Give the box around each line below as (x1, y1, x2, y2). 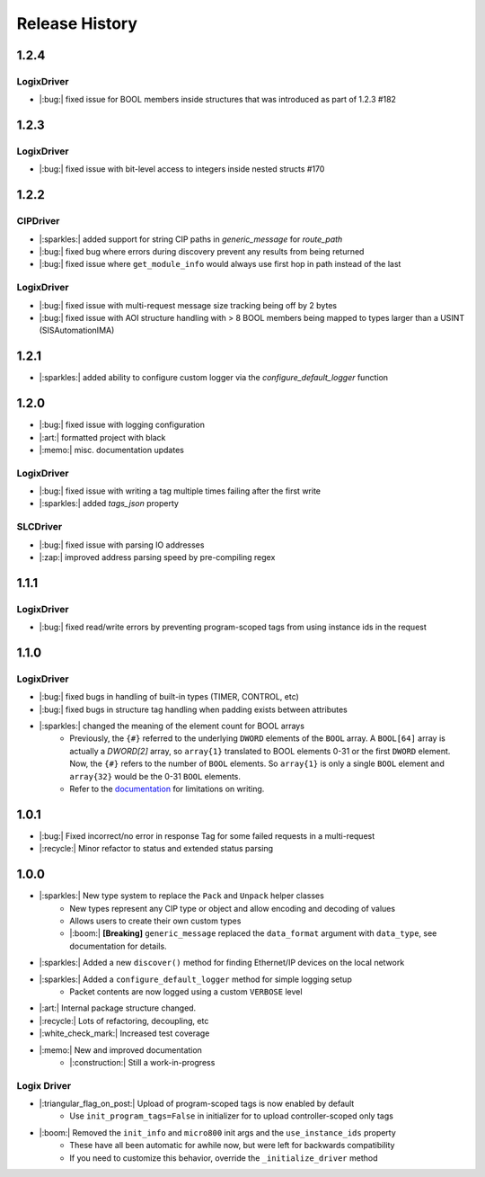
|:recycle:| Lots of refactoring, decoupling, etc (39, 1015, 209, 1026)
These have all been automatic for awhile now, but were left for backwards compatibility (69, 1140, 395, 1151)
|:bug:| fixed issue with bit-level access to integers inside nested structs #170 (39, 164, 325, 174)
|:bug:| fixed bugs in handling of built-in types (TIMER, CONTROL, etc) (39, 691, 300, 702)
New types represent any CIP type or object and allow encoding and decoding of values (69, 903, 395, 914)
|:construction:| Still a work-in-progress (69, 1057, 216, 1067)
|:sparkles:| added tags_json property (39, 498, 180, 509)
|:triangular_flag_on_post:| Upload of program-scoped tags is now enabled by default (39, 1098, 355, 1110)
